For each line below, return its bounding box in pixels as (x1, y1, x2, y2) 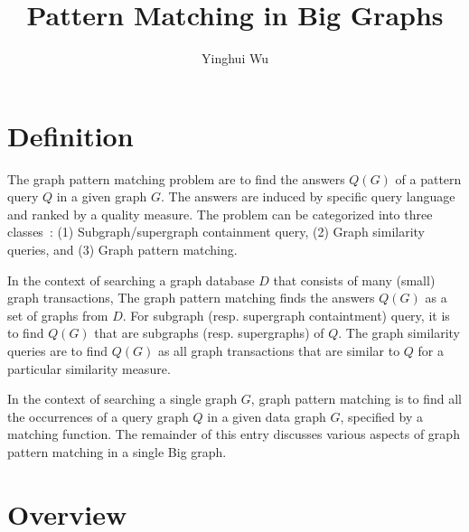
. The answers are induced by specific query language (160, 187, 455, 206)
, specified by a (340, 406, 423, 425)
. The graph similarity (338, 323, 460, 342)
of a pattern (395, 169, 462, 188)
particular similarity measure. (7, 359, 171, 378)
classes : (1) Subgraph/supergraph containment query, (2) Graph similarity (7, 222, 426, 241)
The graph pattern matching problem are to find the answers (7, 169, 345, 188)
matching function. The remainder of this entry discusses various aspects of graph (7, 425, 460, 443)
